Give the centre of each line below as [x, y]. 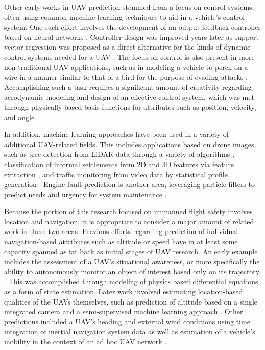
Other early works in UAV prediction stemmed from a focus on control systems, [129, 7]
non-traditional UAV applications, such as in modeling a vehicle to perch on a [126, 67]
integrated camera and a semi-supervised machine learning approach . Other [124, 311]
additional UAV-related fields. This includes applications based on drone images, [130, 144]
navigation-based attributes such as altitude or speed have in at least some [121, 241]
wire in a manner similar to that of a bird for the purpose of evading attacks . [126, 77]
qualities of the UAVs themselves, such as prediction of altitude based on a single [131, 301]
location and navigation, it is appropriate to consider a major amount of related [129, 221]
